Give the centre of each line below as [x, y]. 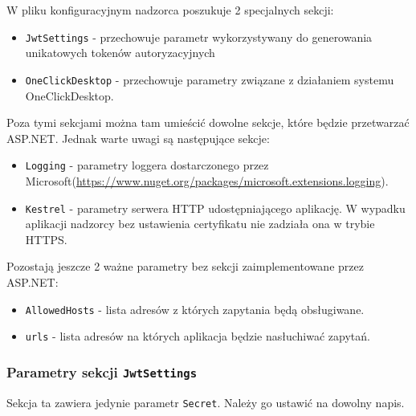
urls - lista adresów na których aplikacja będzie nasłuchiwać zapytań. [198, 336]
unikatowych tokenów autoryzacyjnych [120, 53]
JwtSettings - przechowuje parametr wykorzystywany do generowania [199, 37]
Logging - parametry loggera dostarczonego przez [147, 165]
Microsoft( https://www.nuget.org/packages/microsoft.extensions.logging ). [207, 180]
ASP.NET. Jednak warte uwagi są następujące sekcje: [138, 138]
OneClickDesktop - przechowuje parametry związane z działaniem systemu [210, 79]
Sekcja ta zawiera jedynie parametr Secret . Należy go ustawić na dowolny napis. [206, 402]
